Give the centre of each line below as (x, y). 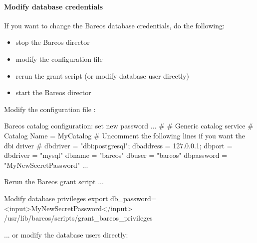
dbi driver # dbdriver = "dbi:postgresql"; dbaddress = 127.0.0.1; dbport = (118, 145)
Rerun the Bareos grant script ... (54, 182)
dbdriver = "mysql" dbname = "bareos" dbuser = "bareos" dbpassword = (116, 155)
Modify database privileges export (56, 198)
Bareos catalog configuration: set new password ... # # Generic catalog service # (129, 126)
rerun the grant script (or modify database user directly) (102, 75)
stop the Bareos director (53, 42)
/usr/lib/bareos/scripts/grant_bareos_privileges (78, 218)
